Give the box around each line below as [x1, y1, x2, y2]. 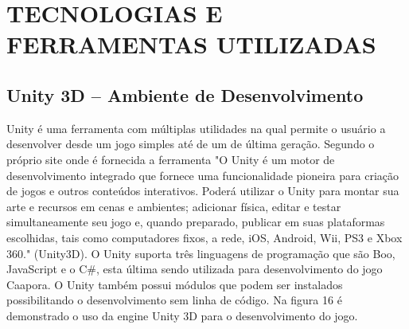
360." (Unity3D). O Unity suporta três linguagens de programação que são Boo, [6, 245, 395, 261]
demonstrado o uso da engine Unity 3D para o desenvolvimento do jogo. [6, 307, 358, 323]
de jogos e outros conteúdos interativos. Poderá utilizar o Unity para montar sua [6, 182, 399, 199]
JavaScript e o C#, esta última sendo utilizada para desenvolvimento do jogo [6, 260, 383, 277]
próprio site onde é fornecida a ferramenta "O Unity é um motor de [6, 151, 335, 167]
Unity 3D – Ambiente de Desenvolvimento [6, 82, 364, 107]
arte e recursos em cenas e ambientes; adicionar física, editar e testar [6, 198, 341, 214]
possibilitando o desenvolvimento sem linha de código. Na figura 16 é [6, 292, 342, 308]
